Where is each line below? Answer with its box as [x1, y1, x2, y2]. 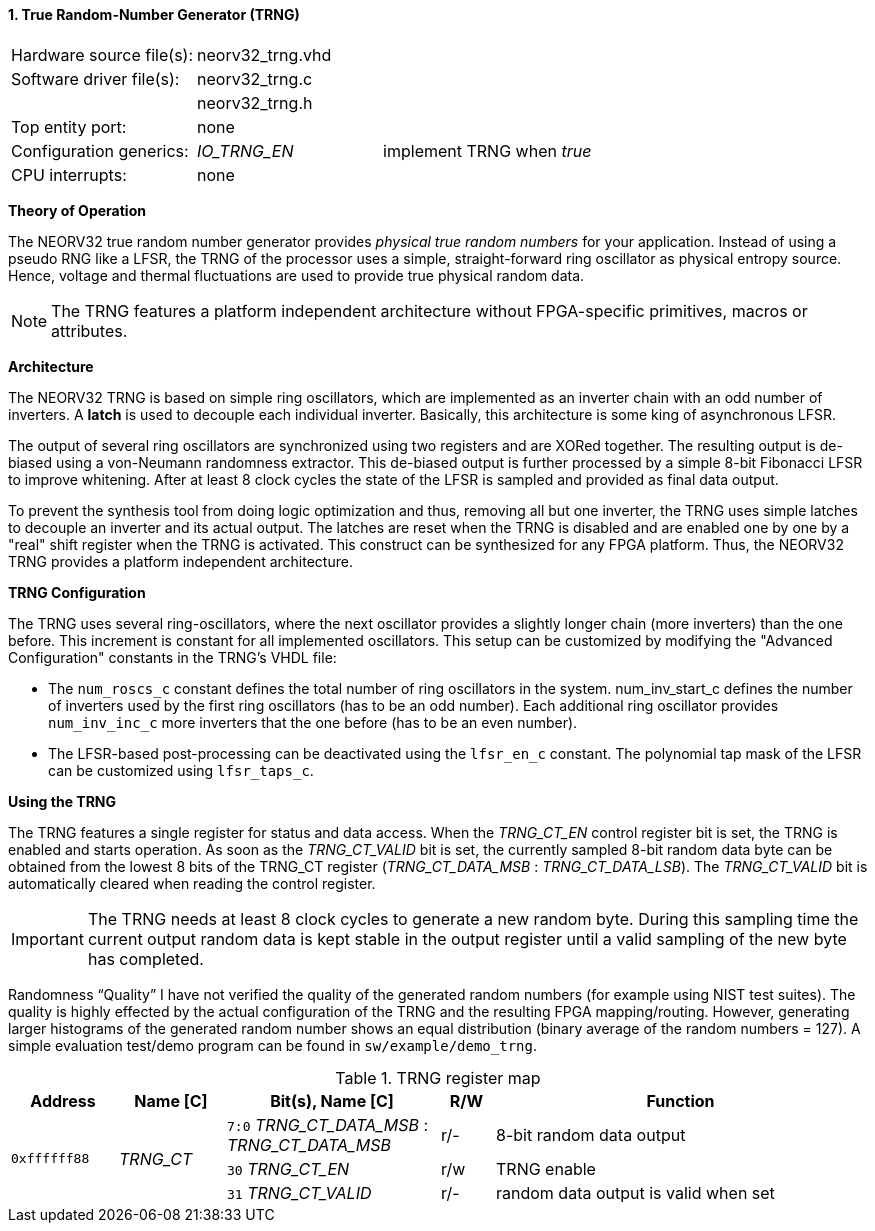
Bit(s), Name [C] [270, 1090, 394, 1111]
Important [11, 928, 84, 949]
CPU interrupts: [11, 164, 127, 185]
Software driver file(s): [11, 68, 180, 89]
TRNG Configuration [8, 583, 146, 601]
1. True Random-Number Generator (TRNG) [8, 6, 300, 23]
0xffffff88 [11, 1151, 90, 1167]
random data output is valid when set [496, 1182, 775, 1203]
